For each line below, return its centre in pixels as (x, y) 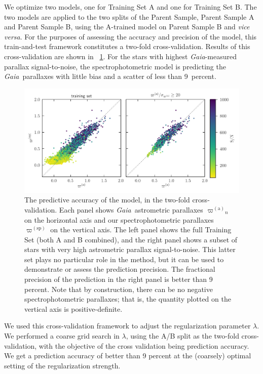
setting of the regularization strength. (62, 365)
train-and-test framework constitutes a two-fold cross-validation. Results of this (127, 46)
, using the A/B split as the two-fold (182, 336)
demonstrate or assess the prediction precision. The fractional (120, 269)
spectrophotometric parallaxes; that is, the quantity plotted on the (128, 299)
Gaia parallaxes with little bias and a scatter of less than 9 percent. (110, 76)
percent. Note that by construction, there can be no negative (119, 289)
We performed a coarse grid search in (62, 336)
